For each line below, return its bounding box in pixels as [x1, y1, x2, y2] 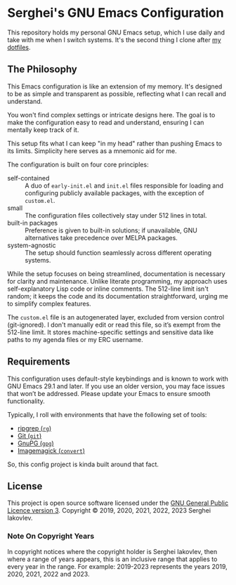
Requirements [7, 356, 70, 368]
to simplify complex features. [7, 299, 91, 308]
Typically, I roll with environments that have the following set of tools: [7, 410, 207, 419]
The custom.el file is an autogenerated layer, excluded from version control [7, 313, 225, 321]
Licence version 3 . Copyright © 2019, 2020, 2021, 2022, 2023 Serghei [7, 506, 211, 515]
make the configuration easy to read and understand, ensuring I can [7, 118, 204, 126]
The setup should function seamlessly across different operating [25, 248, 212, 257]
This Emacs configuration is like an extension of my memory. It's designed [7, 82, 223, 91]
